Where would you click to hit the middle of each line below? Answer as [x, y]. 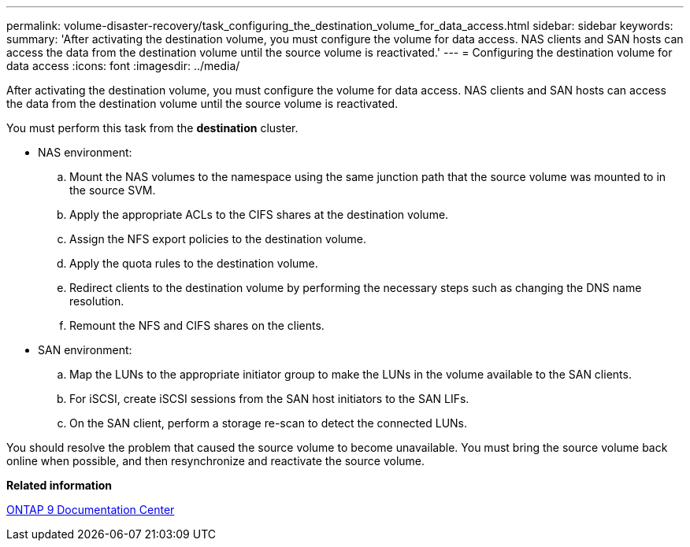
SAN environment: [85, 350]
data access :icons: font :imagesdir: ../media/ [123, 66]
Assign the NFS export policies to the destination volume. [218, 239]
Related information [59, 485]
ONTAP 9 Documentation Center [91, 510]
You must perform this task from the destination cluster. [152, 128]
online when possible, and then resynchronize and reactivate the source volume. [216, 461]
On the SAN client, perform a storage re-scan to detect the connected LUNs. [269, 423]
